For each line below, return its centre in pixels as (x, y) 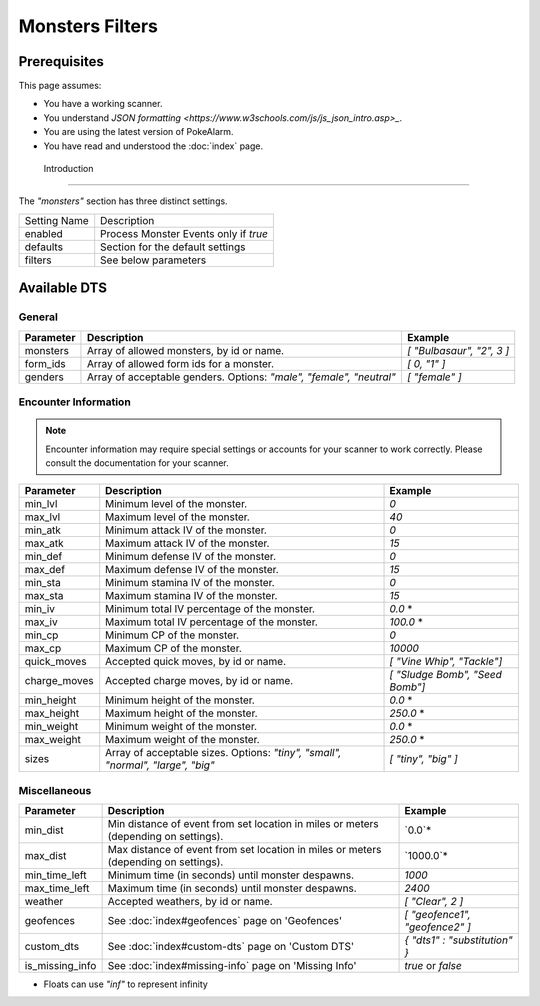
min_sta (43, 583)
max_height (52, 713)
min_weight (51, 727)
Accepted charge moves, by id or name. (199, 681)
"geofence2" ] (438, 927)
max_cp (43, 648)
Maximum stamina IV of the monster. (191, 596)
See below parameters (153, 260)
